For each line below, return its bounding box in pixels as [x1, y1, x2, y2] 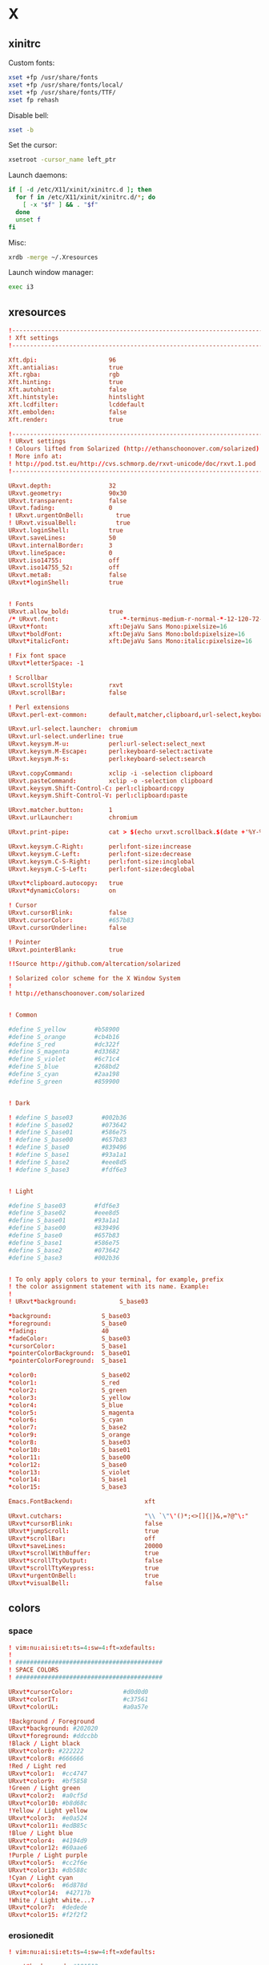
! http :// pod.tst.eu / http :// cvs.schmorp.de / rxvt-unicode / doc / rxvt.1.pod [8, 460, 256, 468]
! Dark [8, 1099, 30, 1107]
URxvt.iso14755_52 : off [8, 564, 120, 572]
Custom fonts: [8, 58, 55, 67]
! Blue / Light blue [8, 1829, 74, 1837]
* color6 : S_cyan [8, 1416, 124, 1424]
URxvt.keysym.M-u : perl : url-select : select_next [8, 740, 206, 748]
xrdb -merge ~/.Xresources [8, 253, 98, 261]
